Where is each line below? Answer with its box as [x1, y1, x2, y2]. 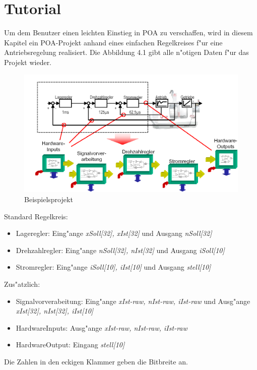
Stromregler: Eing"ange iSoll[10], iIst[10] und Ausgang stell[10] [16, 262, 211, 272]
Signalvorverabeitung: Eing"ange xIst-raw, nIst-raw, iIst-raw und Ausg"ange [16, 295, 250, 306]
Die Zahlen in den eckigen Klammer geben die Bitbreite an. [4, 356, 188, 366]
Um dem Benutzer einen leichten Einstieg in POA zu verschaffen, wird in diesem [4, 27, 253, 38]
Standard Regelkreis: [4, 211, 68, 221]
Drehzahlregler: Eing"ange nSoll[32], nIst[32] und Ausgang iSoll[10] [16, 244, 225, 255]
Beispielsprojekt [24, 194, 73, 205]
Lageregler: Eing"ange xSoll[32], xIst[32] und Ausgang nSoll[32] [16, 228, 212, 238]
